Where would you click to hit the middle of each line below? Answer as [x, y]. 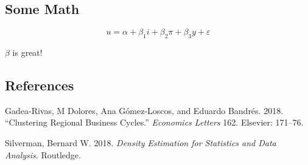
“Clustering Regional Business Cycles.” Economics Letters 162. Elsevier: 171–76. [154, 122]
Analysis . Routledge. [43, 154]
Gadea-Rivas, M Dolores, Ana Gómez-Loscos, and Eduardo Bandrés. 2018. [144, 110]
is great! [27, 52]
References [40, 85]
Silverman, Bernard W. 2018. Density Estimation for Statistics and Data [141, 142]
